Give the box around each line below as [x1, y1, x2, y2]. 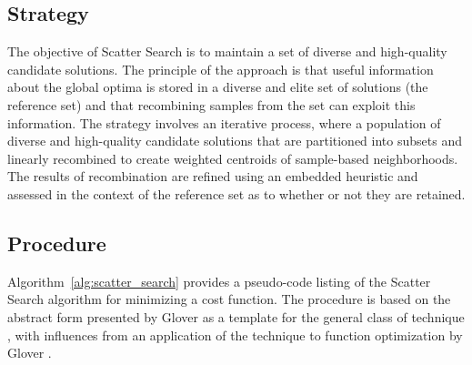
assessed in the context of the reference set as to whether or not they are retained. [7, 184, 466, 203]
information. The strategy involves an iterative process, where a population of [7, 113, 441, 132]
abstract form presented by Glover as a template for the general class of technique [7, 307, 465, 326]
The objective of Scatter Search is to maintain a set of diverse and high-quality [7, 42, 447, 61]
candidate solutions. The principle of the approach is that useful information [7, 59, 434, 78]
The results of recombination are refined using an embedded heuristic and [7, 167, 418, 186]
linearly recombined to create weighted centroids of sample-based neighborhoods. [7, 148, 458, 167]
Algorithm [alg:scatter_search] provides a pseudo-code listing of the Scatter [7, 271, 431, 290]
